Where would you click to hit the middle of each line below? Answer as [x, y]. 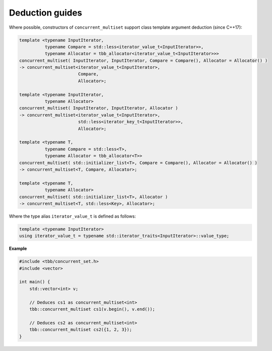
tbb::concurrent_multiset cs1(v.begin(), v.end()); [92, 309]
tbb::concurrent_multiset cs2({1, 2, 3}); [81, 330]
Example [18, 249]
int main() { [35, 282]
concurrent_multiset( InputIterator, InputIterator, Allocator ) [99, 108]
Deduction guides [46, 13]
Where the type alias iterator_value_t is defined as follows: [72, 216]
